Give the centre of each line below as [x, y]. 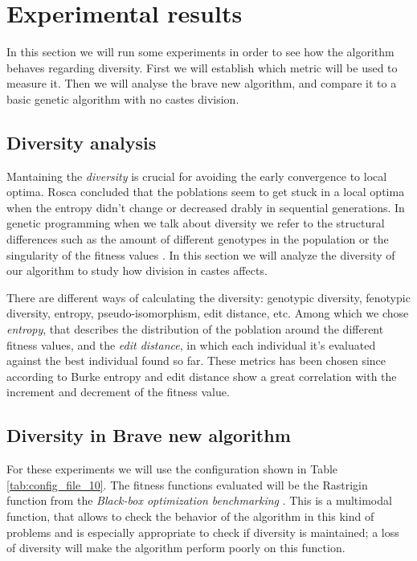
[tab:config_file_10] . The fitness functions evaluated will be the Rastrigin [187, 484]
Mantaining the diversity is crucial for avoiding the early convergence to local [197, 176]
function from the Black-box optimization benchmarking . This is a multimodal [199, 500]
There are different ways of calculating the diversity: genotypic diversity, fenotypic [208, 297]
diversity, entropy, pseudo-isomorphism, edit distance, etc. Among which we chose [208, 313]
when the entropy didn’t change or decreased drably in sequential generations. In [206, 207]
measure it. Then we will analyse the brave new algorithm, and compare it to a [202, 83]
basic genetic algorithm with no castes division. [123, 98]
